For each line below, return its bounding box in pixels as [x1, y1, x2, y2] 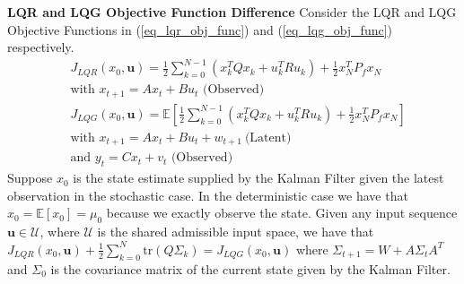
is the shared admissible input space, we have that [97, 222, 374, 241]
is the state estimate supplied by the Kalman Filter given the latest [73, 168, 444, 187]
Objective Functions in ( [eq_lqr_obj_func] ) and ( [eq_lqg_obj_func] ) [7, 20, 393, 39]
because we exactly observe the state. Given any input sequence [106, 203, 458, 222]
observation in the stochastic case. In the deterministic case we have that [7, 185, 408, 204]
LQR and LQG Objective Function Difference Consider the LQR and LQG [7, 3, 457, 21]
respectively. [7, 38, 74, 56]
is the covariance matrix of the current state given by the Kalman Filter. [50, 259, 451, 278]
